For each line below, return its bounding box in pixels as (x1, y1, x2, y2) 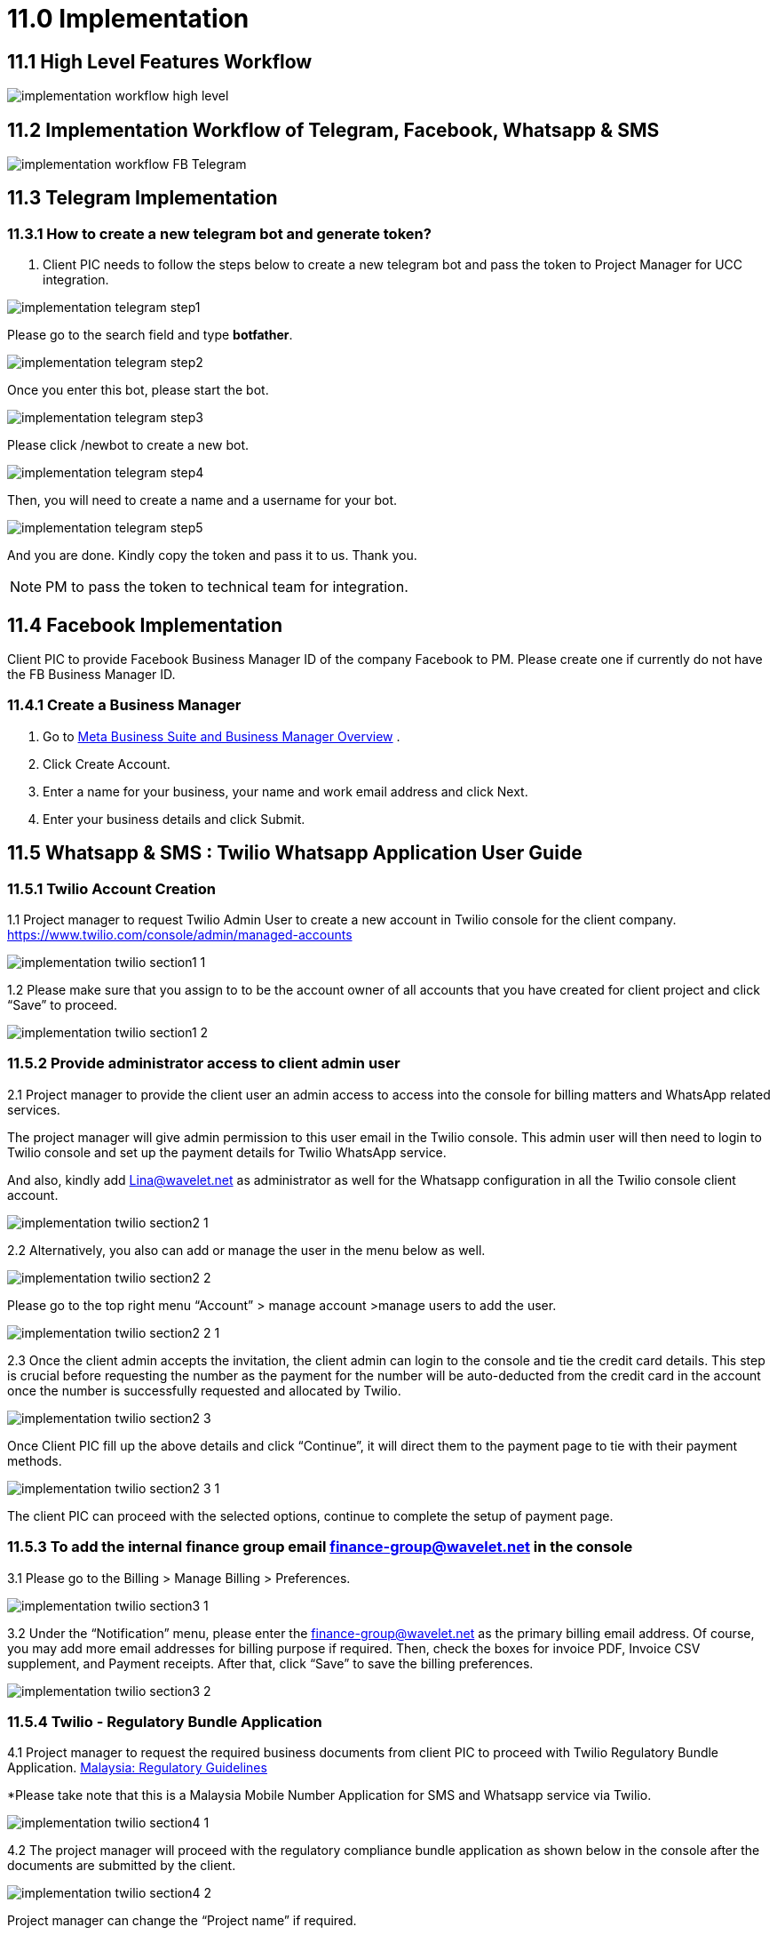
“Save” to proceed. (7, 997, 118, 1013)
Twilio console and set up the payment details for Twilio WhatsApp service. (7, 1144, 447, 1160)
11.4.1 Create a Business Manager (7, 696, 242, 715)
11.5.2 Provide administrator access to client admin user (7, 1054, 400, 1073)
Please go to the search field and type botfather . (7, 327, 293, 343)
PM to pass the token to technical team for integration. (45, 578, 408, 596)
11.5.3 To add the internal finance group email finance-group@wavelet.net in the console (7, 1538, 633, 1556)
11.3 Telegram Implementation (7, 187, 278, 210)
